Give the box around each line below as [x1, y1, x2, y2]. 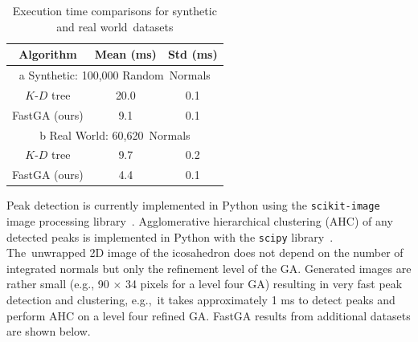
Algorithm [18, 46, 77, 63]
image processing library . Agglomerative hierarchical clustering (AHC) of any [6, 213, 393, 229]
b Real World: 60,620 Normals [39, 126, 191, 143]
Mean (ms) [94, 46, 157, 63]
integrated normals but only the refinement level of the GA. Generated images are [6, 259, 412, 276]
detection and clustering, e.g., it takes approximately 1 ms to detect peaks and [6, 291, 395, 308]
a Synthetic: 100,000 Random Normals [18, 67, 211, 83]
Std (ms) [167, 46, 218, 63]
